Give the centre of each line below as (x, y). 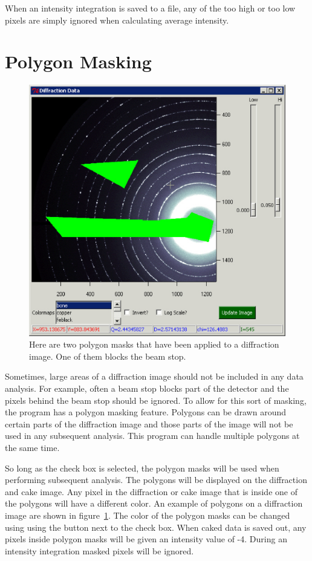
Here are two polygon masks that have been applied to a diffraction (154, 344)
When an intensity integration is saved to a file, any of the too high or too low (150, 8)
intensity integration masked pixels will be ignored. (99, 550)
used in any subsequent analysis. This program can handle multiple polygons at (152, 436)
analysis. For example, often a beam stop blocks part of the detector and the (147, 388)
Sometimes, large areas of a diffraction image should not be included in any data (154, 376)
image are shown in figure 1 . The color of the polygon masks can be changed (148, 515)
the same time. (32, 447)
